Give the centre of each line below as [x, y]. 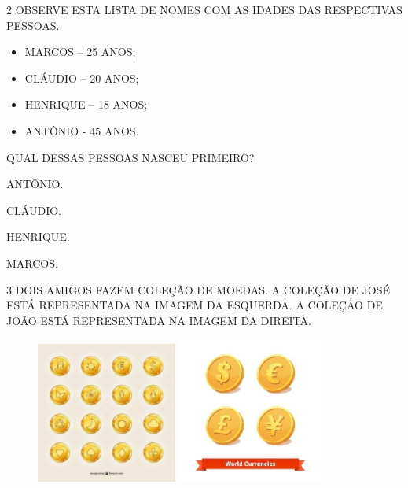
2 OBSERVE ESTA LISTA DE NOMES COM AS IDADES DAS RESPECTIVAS [204, 9]
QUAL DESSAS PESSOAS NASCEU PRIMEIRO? [130, 157]
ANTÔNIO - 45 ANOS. [82, 130]
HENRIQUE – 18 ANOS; [86, 104]
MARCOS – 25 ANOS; [80, 52]
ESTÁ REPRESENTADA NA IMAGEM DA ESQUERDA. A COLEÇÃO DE [195, 305]
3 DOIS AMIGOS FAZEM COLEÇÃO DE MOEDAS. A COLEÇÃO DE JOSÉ [198, 289]
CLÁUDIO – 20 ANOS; [82, 78]
